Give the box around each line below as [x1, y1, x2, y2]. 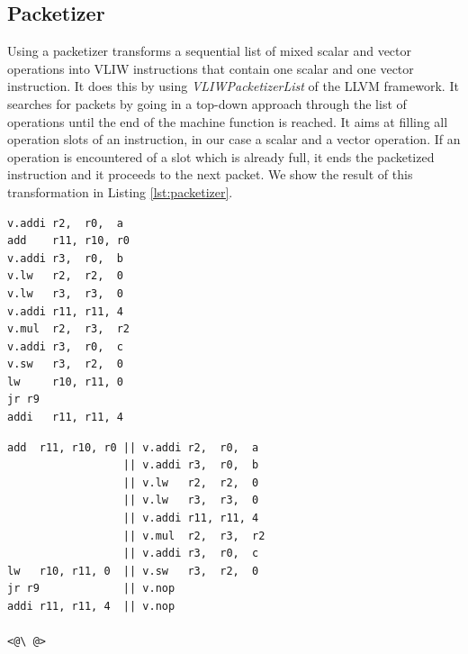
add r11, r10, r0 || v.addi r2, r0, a [7, 441, 259, 454]
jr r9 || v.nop [7, 582, 175, 595]
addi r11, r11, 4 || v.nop [7, 600, 175, 613]
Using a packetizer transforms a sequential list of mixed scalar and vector [7, 41, 412, 60]
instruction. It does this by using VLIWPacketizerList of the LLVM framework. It [7, 77, 459, 95]
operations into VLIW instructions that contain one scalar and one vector [7, 59, 414, 77]
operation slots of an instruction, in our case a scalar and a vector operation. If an [7, 130, 461, 149]
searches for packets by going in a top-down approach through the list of [7, 94, 407, 113]
